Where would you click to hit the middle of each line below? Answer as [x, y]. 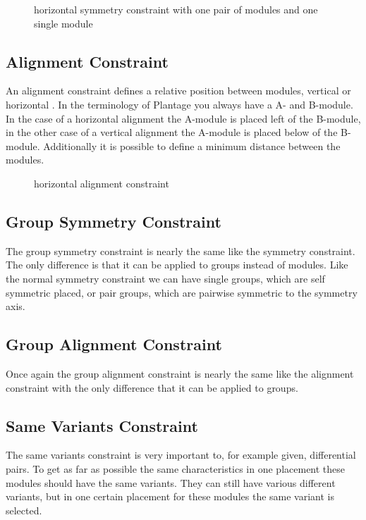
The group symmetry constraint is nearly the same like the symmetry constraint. [181, 250]
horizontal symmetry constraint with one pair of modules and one [176, 9]
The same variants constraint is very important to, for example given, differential [181, 455]
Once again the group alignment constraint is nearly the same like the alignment [180, 373]
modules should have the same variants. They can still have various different [171, 482]
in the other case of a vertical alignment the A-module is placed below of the [172, 132]
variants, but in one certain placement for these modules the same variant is [170, 496]
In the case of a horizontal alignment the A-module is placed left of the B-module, [183, 118]
